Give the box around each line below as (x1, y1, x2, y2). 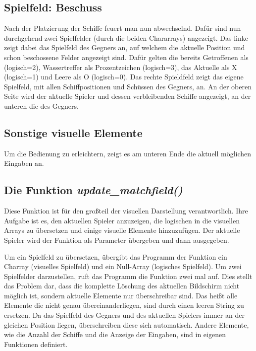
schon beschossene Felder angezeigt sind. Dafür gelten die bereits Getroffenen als (4, 52, 249, 62)
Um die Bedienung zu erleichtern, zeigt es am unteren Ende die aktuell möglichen (4, 148, 252, 158)
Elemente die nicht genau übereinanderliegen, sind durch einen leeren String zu (4, 300, 244, 310)
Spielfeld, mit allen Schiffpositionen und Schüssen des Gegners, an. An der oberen (4, 81, 252, 91)
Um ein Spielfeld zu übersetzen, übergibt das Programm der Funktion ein (4, 251, 227, 262)
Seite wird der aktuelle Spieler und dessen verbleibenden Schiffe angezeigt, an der (4, 91, 251, 101)
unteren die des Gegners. (4, 100, 79, 111)
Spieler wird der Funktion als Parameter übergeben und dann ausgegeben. (4, 234, 229, 245)
